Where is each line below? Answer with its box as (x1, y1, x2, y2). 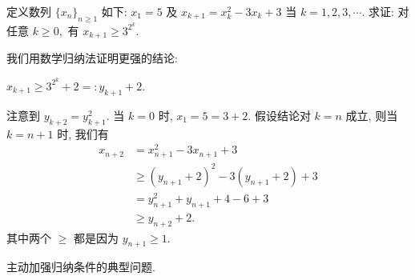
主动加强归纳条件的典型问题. (6, 258, 155, 275)
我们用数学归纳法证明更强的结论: (6, 50, 178, 66)
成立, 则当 (345, 106, 398, 123)
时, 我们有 (57, 125, 109, 142)
